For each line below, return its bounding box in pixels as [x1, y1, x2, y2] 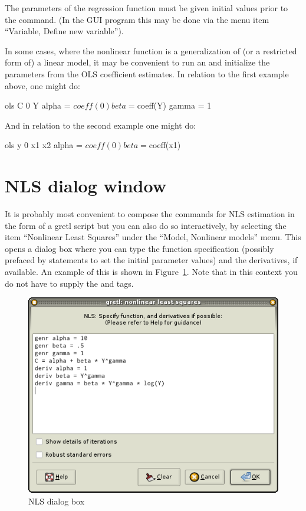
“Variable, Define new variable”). [5, 25, 124, 37]
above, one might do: [5, 79, 80, 91]
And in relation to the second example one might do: [5, 119, 196, 131]
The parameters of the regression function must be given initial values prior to [5, 2, 288, 14]
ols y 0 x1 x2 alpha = [5, 139, 83, 151]
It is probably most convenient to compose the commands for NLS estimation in [5, 208, 295, 220]
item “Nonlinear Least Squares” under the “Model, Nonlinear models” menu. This [5, 231, 301, 243]
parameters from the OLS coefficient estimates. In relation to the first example [5, 67, 289, 80]
